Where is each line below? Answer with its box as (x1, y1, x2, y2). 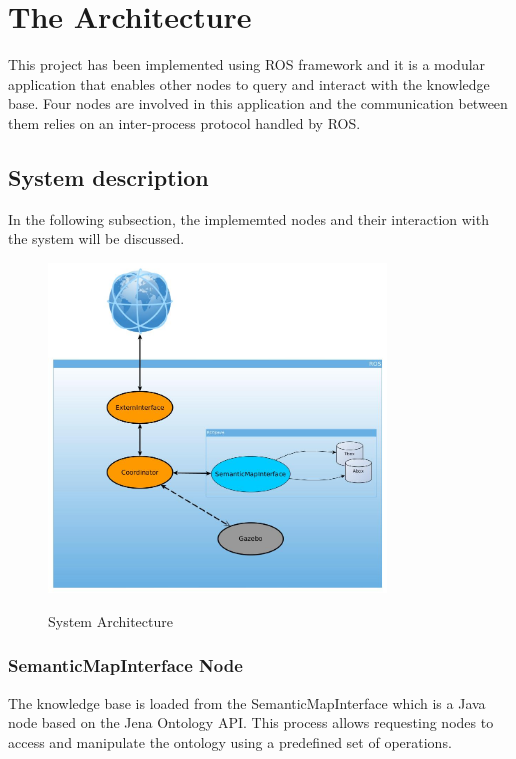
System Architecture (48, 610, 173, 631)
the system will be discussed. (8, 228, 185, 249)
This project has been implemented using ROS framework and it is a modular (8, 54, 486, 75)
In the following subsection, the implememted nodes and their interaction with (8, 208, 489, 229)
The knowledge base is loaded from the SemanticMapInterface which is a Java (8, 692, 486, 713)
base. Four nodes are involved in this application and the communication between (8, 93, 508, 114)
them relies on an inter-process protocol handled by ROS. (8, 112, 361, 133)
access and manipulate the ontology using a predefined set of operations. (8, 731, 452, 752)
